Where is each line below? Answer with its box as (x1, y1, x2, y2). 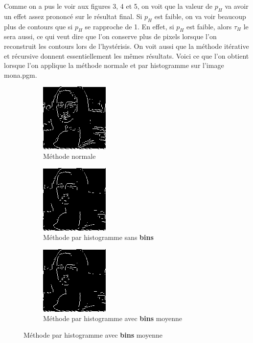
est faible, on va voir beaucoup (154, 11, 246, 21)
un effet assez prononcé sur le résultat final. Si (4, 11, 142, 21)
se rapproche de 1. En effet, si (85, 21, 174, 31)
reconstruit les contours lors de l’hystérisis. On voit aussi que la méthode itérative (4, 41, 249, 51)
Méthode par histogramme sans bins (43, 232, 154, 242)
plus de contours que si (4, 21, 73, 31)
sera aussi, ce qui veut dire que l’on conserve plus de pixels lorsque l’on (4, 31, 217, 42)
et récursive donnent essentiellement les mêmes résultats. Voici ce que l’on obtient (4, 50, 249, 61)
